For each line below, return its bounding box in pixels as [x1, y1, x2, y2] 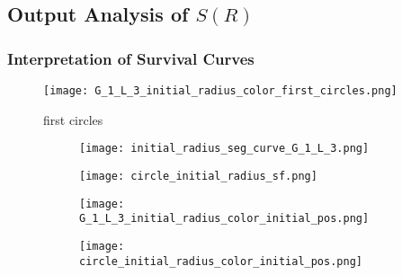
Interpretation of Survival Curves [7, 47, 255, 69]
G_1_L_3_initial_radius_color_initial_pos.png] [79, 212, 370, 226]
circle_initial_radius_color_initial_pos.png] [79, 254, 362, 268]
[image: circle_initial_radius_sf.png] [79, 169, 317, 182]
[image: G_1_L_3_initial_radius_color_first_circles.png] [43, 84, 398, 97]
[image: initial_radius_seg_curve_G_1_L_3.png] [79, 142, 370, 155]
